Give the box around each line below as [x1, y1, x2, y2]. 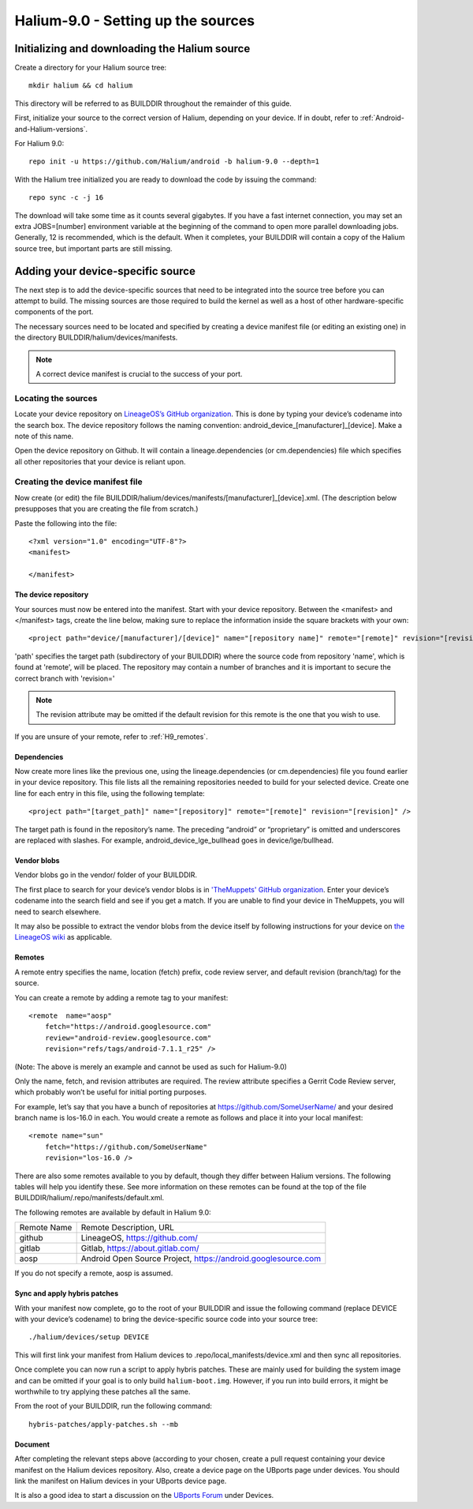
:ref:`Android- [359, 113, 405, 122]
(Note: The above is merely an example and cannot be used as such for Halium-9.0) [14, 1062, 288, 1072]
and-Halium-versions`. [14, 124, 88, 133]
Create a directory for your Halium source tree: [14, 63, 167, 73]
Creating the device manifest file [14, 476, 143, 487]
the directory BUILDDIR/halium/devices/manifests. [14, 332, 178, 343]
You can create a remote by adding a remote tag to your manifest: [14, 993, 229, 1002]
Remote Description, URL [80, 1222, 175, 1233]
